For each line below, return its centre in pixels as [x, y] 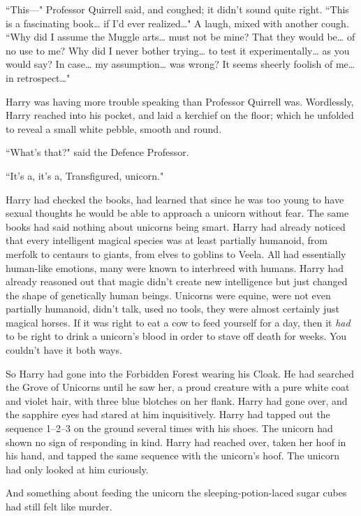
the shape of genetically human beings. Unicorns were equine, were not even [168, 295]
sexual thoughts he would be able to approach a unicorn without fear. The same [177, 213]
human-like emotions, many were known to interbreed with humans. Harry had [175, 267]
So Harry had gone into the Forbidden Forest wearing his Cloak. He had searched [180, 373]
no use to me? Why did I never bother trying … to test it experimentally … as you [178, 50]
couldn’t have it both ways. [64, 350]
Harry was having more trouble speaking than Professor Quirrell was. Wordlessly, [180, 101]
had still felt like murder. [59, 506]
